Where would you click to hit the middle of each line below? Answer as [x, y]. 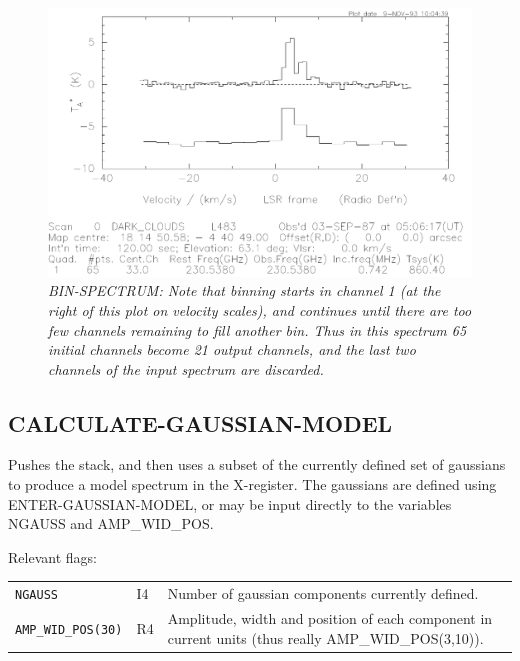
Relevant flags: [52, 556]
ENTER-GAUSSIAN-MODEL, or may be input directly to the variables [230, 503]
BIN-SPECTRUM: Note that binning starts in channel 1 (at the [244, 290]
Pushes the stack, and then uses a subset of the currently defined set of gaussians [257, 464]
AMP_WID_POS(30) [69, 629]
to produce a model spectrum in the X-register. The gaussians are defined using [252, 484]
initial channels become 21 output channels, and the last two [232, 349]
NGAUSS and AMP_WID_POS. [111, 523]
